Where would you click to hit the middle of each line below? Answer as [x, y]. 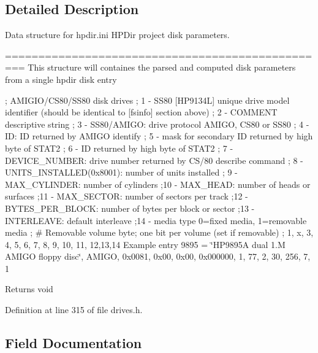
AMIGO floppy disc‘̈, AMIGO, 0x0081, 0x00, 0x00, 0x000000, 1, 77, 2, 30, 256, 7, [158, 256]
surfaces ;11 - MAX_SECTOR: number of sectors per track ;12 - [127, 196]
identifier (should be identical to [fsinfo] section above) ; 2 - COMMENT [141, 112]
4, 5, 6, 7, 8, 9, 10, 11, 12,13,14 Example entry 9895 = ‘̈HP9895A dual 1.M [145, 244]
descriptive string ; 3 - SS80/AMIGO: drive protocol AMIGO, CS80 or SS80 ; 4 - [157, 124]
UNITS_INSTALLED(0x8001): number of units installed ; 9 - [121, 172]
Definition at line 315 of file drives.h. [74, 310]
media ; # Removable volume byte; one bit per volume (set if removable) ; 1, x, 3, [159, 232]
